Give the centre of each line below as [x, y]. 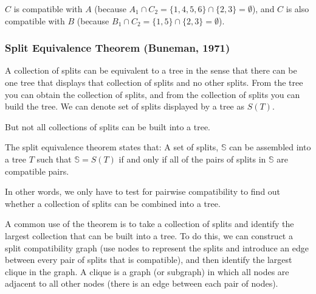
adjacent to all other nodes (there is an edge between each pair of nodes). [142, 283]
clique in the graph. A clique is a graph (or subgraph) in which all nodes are [147, 271]
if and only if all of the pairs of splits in [192, 159]
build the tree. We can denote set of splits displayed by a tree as [125, 106]
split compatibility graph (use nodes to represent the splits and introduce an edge [157, 247]
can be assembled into [270, 147]
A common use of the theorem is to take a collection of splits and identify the [149, 224]
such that [54, 159]
